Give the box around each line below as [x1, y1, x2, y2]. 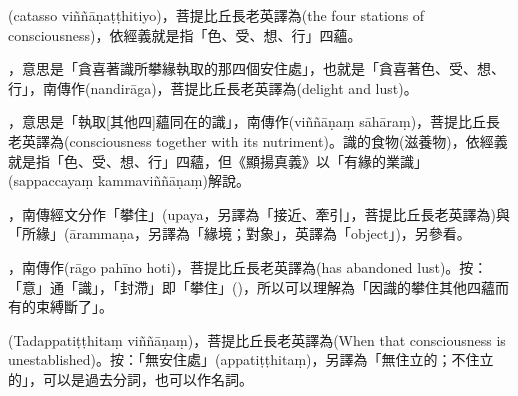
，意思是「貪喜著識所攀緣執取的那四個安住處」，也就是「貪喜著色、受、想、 [8, 58, 505, 79]
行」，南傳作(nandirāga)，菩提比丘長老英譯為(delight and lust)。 [8, 77, 418, 98]
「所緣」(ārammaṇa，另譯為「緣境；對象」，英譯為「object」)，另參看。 [8, 223, 471, 244]
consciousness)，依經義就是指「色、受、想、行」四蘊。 [8, 24, 362, 45]
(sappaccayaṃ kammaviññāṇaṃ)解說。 [8, 170, 250, 191]
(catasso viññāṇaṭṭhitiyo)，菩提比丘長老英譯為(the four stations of [8, 5, 425, 25]
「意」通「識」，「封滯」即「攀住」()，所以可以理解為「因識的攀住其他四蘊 [8, 276, 495, 297]
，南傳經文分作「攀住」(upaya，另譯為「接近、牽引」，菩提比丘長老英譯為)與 [8, 203, 511, 224]
